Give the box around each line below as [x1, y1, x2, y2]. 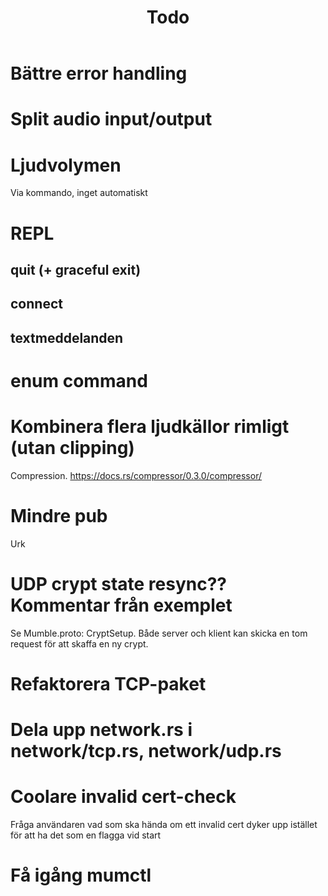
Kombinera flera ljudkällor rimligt [10, 416, 290, 438]
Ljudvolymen [10, 154, 122, 176]
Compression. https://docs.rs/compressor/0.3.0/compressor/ [10, 469, 262, 481]
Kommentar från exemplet [10, 594, 233, 616]
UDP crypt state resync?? [10, 572, 227, 595]
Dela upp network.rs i [10, 719, 193, 741]
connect [10, 296, 63, 313]
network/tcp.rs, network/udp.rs [10, 740, 282, 763]
